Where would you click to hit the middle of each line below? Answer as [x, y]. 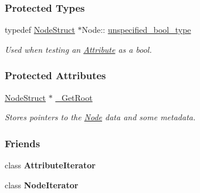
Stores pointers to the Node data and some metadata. [100, 117]
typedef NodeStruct [40, 30]
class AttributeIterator [50, 165]
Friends [23, 143]
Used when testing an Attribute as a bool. [78, 49]
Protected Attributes [55, 75]
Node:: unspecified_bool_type [136, 30]
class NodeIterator [42, 184]
